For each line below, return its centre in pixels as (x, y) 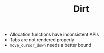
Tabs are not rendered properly (42, 40)
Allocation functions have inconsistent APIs (54, 35)
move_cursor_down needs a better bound (50, 45)
